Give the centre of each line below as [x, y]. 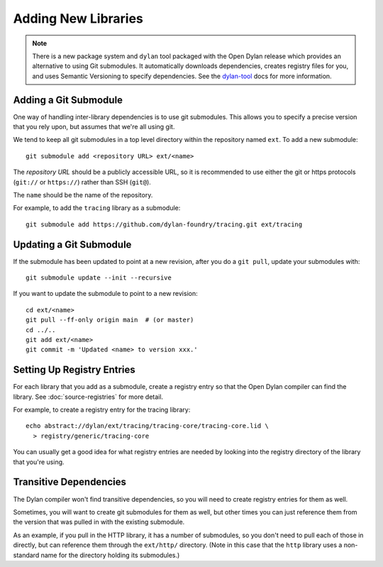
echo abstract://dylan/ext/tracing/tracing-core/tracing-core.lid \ [147, 426]
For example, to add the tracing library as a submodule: [97, 208]
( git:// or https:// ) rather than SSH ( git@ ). [82, 182]
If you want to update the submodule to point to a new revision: [105, 294]
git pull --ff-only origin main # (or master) [110, 320]
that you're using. [39, 462]
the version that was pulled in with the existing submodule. [99, 522]
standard [26, 555]
